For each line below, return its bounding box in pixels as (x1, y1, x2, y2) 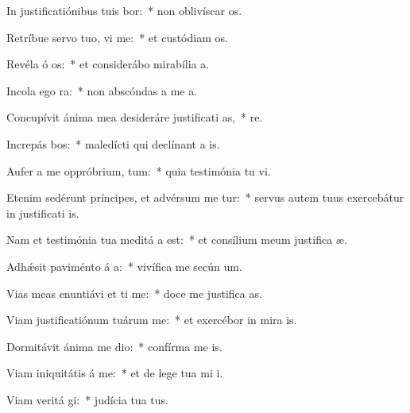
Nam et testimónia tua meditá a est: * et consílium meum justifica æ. (6, 231, 347, 248)
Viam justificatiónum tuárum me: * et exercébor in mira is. (6, 311, 297, 328)
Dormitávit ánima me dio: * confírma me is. (6, 338, 222, 354)
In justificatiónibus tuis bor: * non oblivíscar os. (6, 2, 242, 18)
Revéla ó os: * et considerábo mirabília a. (6, 56, 210, 72)
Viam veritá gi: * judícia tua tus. (6, 391, 168, 407)
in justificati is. (6, 204, 79, 221)
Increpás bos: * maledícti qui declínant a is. (6, 135, 220, 152)
